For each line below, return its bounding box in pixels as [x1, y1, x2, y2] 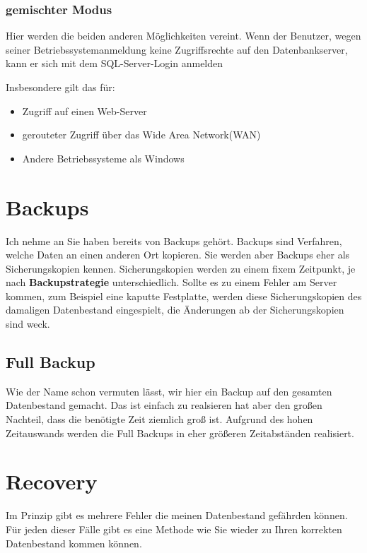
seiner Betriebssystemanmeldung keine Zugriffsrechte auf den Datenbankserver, [6, 42, 348, 57]
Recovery [6, 467, 98, 496]
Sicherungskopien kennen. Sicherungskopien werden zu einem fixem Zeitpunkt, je [6, 261, 356, 275]
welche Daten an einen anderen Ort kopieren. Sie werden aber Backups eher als [6, 247, 350, 262]
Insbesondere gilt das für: [6, 80, 115, 94]
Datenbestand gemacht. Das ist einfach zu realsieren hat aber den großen [6, 398, 322, 412]
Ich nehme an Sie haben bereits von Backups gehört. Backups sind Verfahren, [6, 233, 342, 248]
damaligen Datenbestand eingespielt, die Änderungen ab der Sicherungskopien [6, 302, 344, 317]
